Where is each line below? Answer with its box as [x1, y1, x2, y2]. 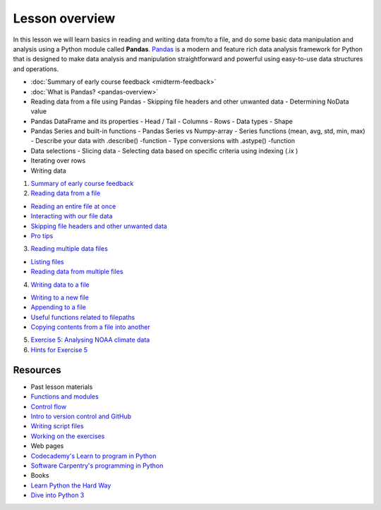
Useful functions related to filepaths [30, 313, 135, 321]
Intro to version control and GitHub [30, 412, 132, 421]
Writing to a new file [30, 293, 90, 301]
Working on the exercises [30, 432, 105, 440]
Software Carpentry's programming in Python [30, 461, 164, 470]
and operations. [13, 64, 59, 73]
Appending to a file [30, 303, 86, 311]
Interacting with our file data [30, 212, 113, 220]
